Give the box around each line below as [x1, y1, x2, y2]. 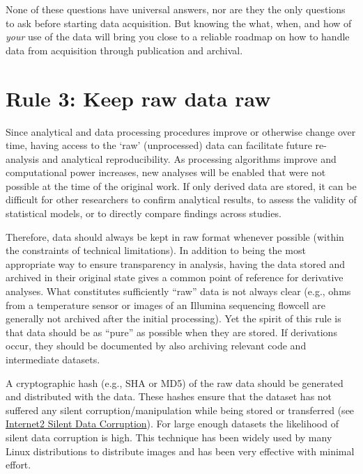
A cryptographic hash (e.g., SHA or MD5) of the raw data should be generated [6, 375, 343, 390]
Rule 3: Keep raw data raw [6, 84, 271, 112]
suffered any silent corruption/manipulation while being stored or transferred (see [6, 402, 355, 417]
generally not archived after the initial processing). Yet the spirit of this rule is [6, 311, 341, 326]
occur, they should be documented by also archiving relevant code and [6, 338, 307, 353]
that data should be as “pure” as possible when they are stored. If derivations [6, 324, 337, 339]
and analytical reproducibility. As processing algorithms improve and [42, 151, 337, 166]
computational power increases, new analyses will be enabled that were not [6, 165, 326, 180]
